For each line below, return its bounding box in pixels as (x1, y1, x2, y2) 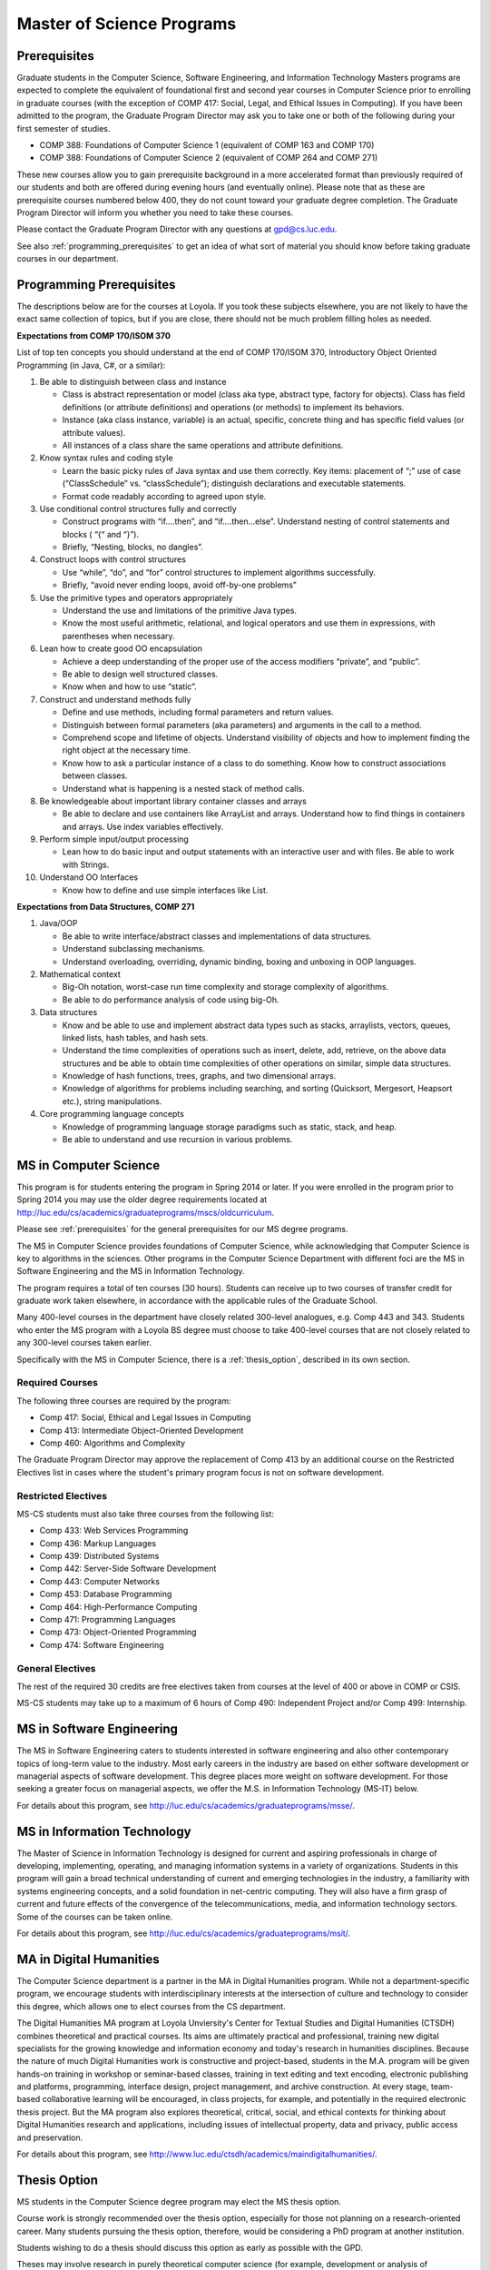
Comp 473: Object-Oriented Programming (39, 1626, 197, 1638)
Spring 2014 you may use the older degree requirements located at (16, 1194, 268, 1205)
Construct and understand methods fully (39, 694, 191, 705)
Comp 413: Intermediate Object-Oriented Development (39, 1425, 244, 1436)
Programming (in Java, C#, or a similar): (16, 360, 166, 370)
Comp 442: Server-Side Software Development (39, 1563, 217, 1574)
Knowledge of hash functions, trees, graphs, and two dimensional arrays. (62, 1071, 337, 1081)
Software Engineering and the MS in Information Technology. (16, 1266, 245, 1277)
